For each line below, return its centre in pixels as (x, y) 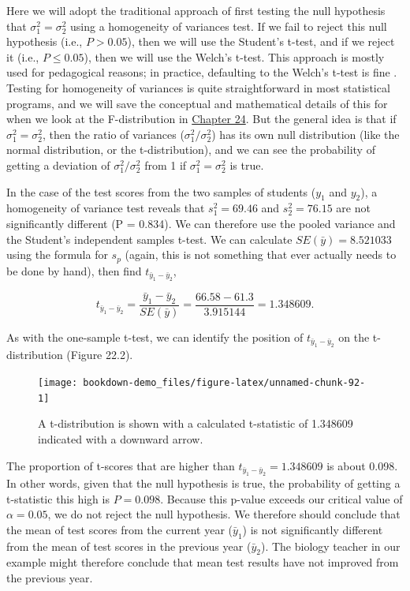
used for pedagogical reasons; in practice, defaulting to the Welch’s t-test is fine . (202, 72)
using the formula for (57, 254)
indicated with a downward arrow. (121, 438)
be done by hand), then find (74, 270)
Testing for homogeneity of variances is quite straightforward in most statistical (198, 87)
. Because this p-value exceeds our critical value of (281, 498)
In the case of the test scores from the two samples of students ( (161, 191)
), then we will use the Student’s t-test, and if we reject (261, 41)
